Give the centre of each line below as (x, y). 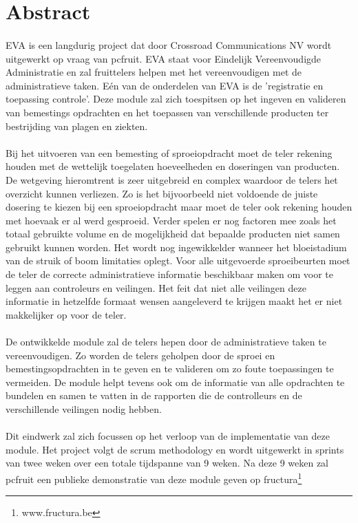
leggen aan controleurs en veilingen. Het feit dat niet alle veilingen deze (156, 287)
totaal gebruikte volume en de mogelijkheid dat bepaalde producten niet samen (173, 234)
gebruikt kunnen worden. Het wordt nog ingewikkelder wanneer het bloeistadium (176, 247)
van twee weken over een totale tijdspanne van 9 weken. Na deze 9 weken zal (167, 463)
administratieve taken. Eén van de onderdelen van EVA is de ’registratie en (165, 85)
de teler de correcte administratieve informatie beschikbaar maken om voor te (169, 274)
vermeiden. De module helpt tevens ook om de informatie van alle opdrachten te (175, 382)
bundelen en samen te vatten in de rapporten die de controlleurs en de (154, 395)
